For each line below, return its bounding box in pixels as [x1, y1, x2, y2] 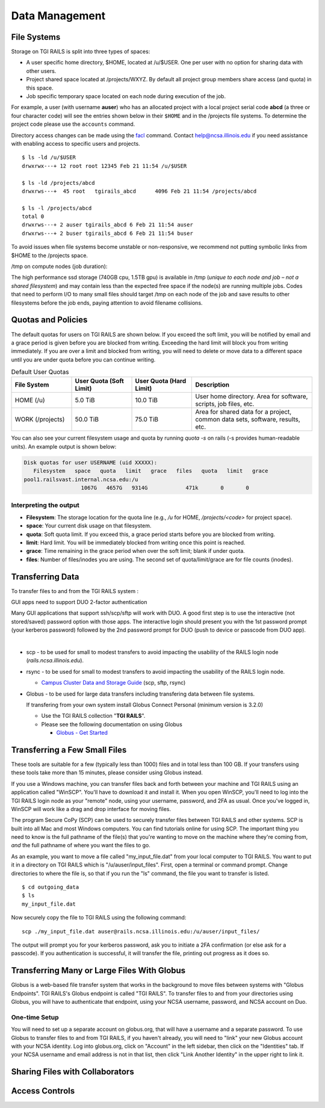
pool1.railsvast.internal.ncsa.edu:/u [23, 476, 138, 483]
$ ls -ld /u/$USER [22, 154, 76, 161]
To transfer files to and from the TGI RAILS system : [11, 587, 138, 594]
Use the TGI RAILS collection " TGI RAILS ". [41, 712, 146, 720]
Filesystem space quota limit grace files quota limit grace [33, 467, 268, 475]
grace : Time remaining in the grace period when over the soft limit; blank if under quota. [26, 547, 245, 555]
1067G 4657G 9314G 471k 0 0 [81, 485, 250, 491]
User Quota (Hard [135, 377, 187, 385]
